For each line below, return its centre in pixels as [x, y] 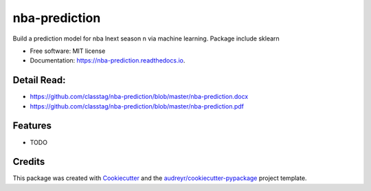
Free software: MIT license [68, 51]
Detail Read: [39, 80]
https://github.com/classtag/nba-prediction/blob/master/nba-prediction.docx [139, 97]
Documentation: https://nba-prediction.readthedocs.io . [108, 60]
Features [32, 126]
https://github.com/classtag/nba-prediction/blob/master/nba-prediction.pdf [137, 106]
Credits [29, 162]
